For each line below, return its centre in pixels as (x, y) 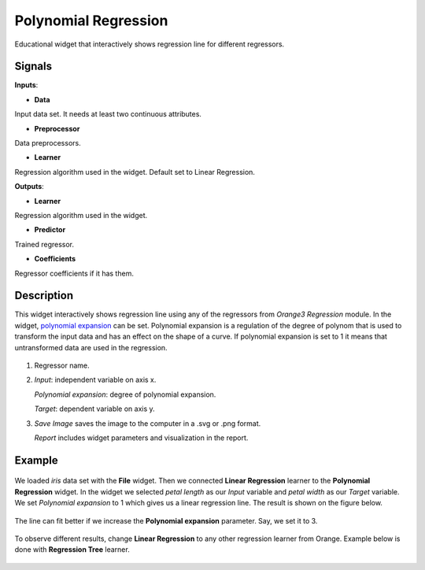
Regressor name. (62, 365)
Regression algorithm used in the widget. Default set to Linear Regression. (135, 172)
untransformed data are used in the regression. (91, 347)
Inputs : (26, 85)
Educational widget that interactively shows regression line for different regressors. (150, 44)
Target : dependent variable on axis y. (94, 409)
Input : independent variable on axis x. (95, 380)
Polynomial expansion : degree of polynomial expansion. (125, 394)
